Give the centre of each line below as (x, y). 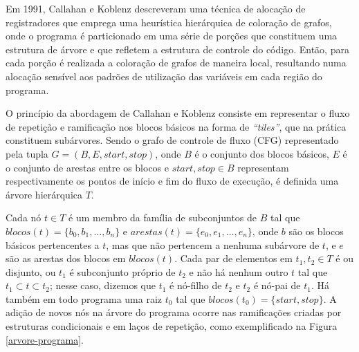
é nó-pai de (277, 285)
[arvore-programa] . (45, 339)
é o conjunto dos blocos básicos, (262, 153)
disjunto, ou (31, 271)
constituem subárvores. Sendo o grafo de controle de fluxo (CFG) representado (172, 140)
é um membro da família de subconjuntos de (163, 217)
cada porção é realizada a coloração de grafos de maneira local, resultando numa (176, 63)
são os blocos (316, 231)
